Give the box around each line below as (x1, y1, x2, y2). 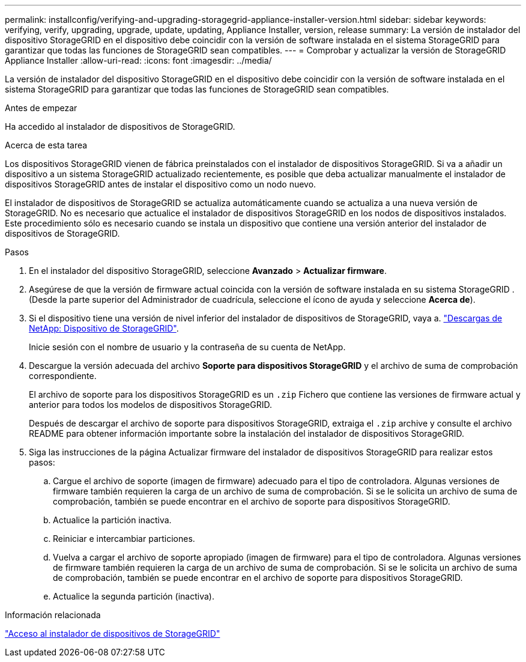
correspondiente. (29, 371, 97, 381)
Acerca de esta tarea (5, 140, 88, 150)
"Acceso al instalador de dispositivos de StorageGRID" (5, 628, 220, 639)
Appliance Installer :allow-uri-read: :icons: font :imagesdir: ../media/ (5, 55, 272, 65)
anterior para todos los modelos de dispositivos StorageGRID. (29, 399, 273, 410)
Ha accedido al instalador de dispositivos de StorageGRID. (5, 121, 235, 132)
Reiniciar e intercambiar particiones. (53, 533, 195, 544)
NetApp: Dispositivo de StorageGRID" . (29, 323, 179, 333)
